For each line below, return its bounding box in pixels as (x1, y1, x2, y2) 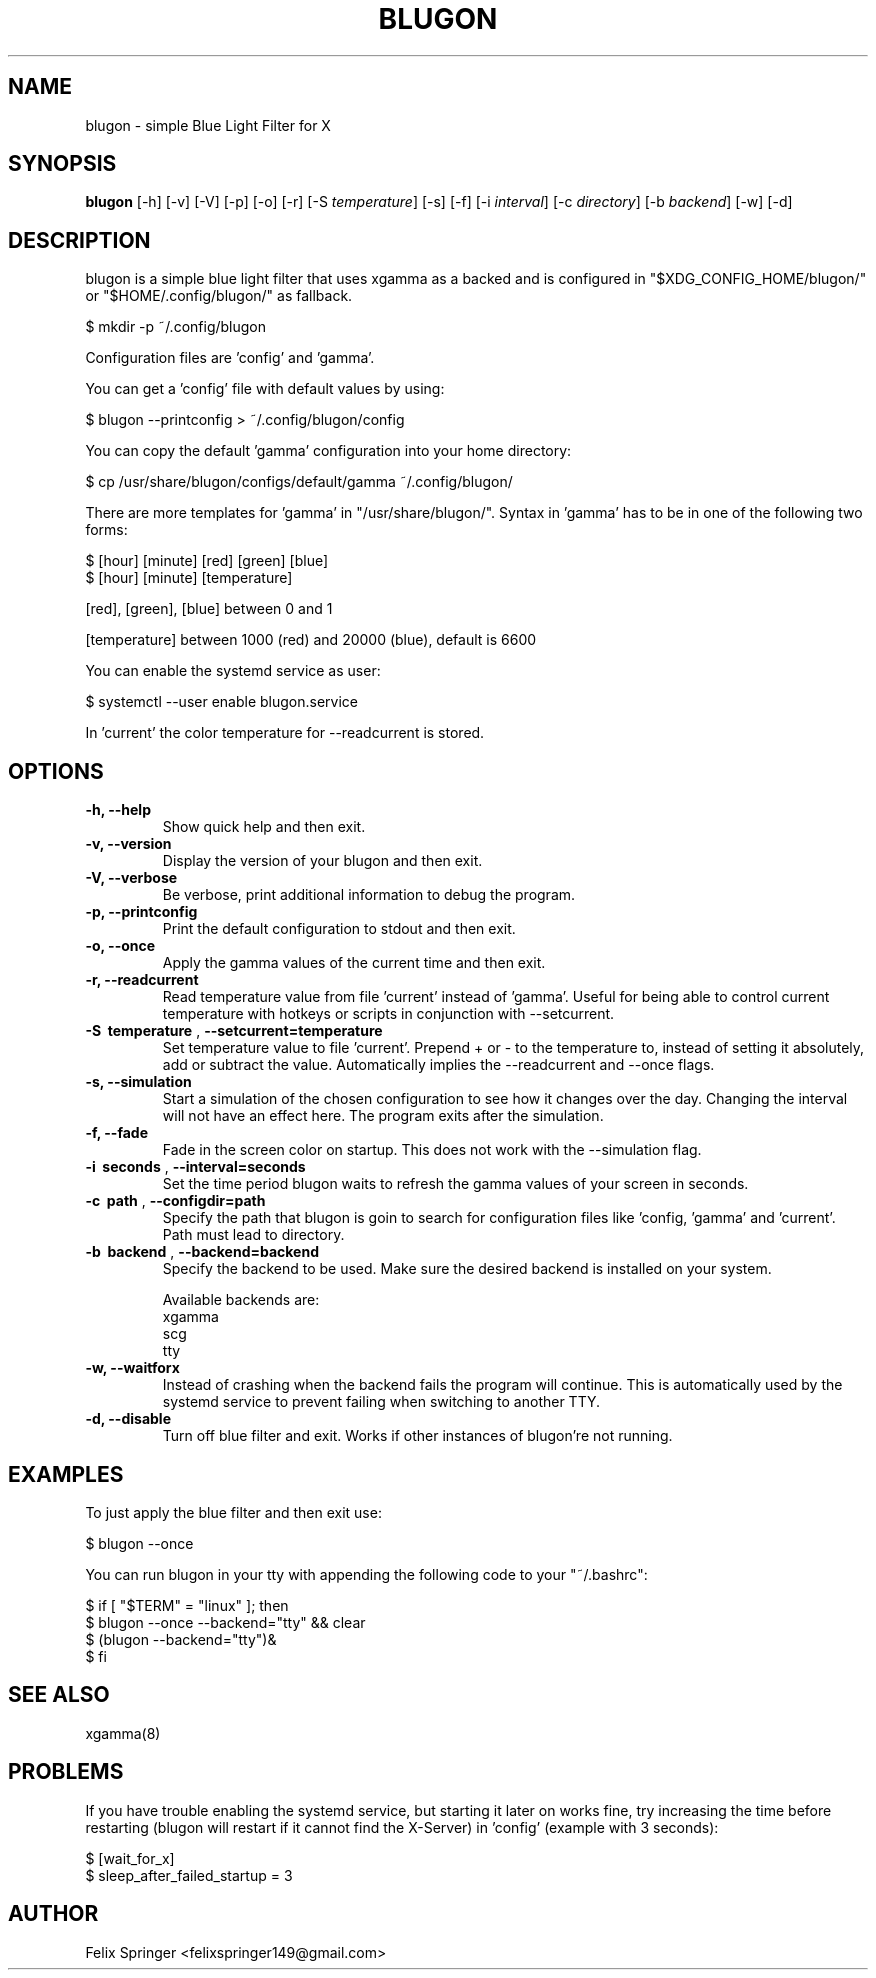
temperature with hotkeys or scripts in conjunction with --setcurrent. (162, 1005, 615, 1023)
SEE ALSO (8, 1682, 110, 1708)
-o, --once (85, 937, 156, 955)
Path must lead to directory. (162, 1226, 345, 1244)
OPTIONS (8, 758, 104, 784)
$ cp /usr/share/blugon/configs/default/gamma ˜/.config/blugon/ (85, 473, 513, 491)
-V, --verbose (85, 869, 178, 887)
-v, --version (85, 835, 172, 853)
